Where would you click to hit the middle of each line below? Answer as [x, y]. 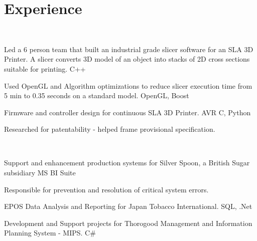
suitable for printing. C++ [45, 68]
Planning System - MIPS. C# [50, 233]
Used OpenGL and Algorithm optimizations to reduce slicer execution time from [128, 85]
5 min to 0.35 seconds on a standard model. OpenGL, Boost [97, 95]
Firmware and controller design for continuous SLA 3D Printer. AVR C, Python [127, 112]
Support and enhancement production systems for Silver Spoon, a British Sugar [127, 163]
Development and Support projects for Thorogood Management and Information [128, 223]
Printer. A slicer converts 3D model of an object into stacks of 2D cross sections [127, 59]
